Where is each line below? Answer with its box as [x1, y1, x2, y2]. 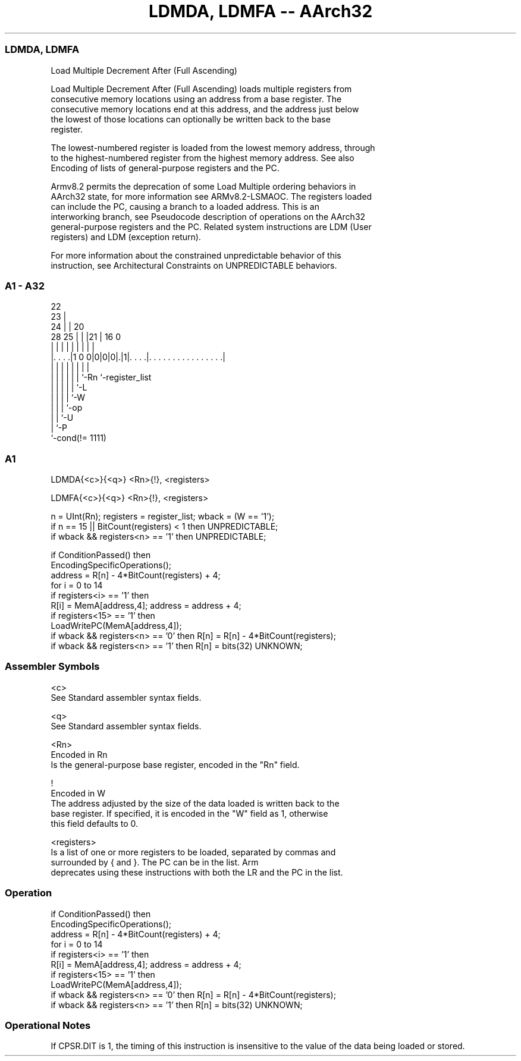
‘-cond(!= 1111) [51, 433, 106, 443]
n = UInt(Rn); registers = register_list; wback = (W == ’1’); [51, 511, 275, 521]
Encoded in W [51, 788, 106, 798]
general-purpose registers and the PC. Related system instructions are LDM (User [51, 221, 372, 232]
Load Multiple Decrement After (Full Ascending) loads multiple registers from [51, 83, 352, 94]
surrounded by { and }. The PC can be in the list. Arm [51, 857, 259, 867]
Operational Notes [5, 1019, 91, 1031]
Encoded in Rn [51, 749, 108, 760]
